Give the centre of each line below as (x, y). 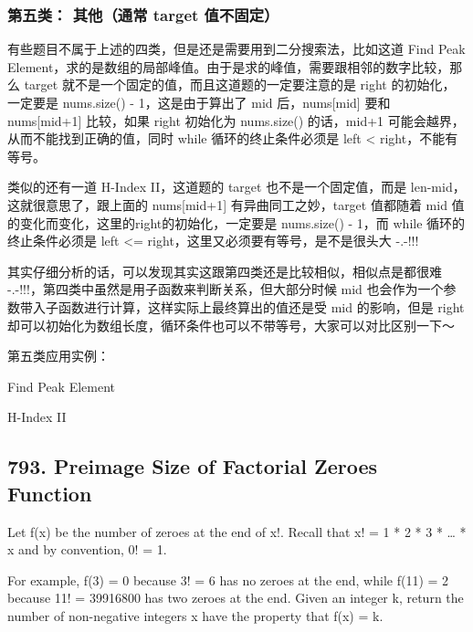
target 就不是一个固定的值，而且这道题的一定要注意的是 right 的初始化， (240, 84)
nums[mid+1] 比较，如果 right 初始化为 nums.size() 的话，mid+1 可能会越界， (236, 120)
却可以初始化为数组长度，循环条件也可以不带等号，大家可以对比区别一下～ (231, 325)
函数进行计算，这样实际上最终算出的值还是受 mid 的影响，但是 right (261, 306)
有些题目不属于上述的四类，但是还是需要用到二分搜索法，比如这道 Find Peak (236, 49)
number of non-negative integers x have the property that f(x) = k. (195, 615)
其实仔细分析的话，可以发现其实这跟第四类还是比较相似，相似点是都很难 (225, 271)
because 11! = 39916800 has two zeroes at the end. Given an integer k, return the (236, 598)
